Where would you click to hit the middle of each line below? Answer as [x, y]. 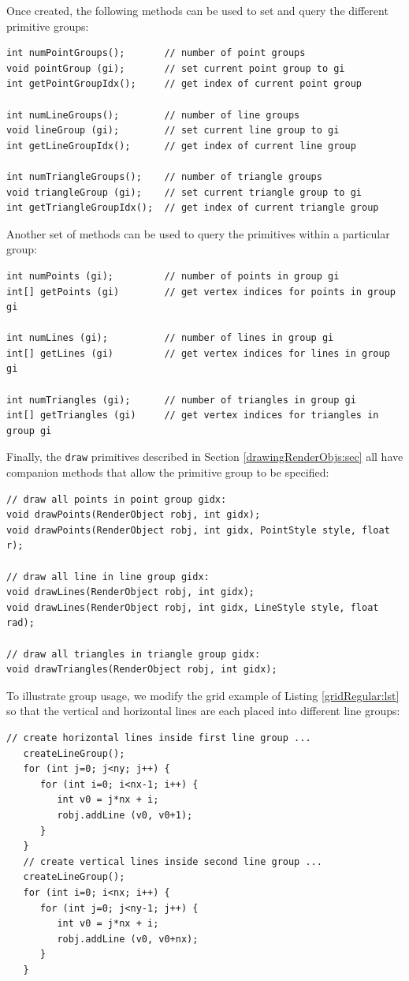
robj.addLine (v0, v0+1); [125, 815]
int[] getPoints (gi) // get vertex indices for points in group [201, 292]
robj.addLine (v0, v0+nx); [128, 939]
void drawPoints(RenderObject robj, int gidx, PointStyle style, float [198, 530]
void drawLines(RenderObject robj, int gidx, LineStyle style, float [193, 607]
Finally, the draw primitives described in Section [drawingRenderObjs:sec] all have [205, 457]
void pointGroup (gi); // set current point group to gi [176, 68]
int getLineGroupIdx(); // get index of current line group [181, 146]
